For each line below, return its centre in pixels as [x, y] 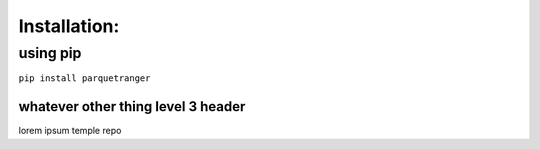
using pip [50, 53]
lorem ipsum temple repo [70, 131]
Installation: [69, 26]
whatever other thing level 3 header [132, 106]
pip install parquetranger [84, 78]
